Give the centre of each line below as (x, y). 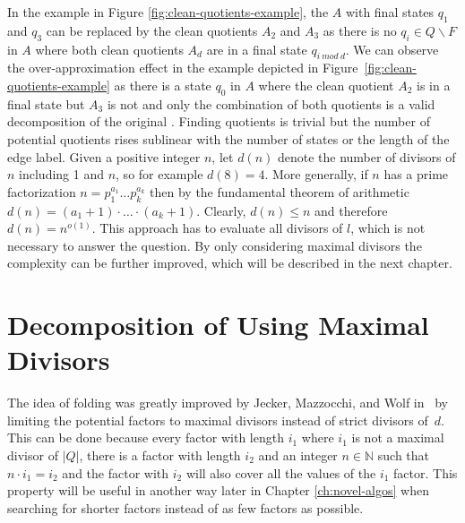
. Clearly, (221, 210)
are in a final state (257, 49)
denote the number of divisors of (366, 156)
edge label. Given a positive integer (104, 156)
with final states (390, 12)
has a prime (416, 174)
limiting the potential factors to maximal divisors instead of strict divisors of (218, 420)
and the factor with (116, 472)
